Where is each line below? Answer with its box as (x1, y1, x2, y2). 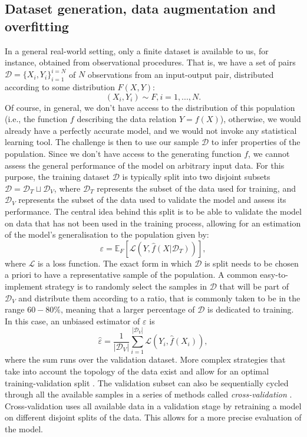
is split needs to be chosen (204, 257, 299, 269)
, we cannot (248, 147, 290, 160)
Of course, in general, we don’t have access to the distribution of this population (5, 101, 295, 113)
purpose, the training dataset (5, 170, 110, 183)
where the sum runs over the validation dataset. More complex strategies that (5, 353, 286, 366)
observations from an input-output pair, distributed (87, 68, 274, 80)
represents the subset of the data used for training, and (97, 182, 296, 194)
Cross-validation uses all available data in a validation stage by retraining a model (5, 399, 302, 412)
